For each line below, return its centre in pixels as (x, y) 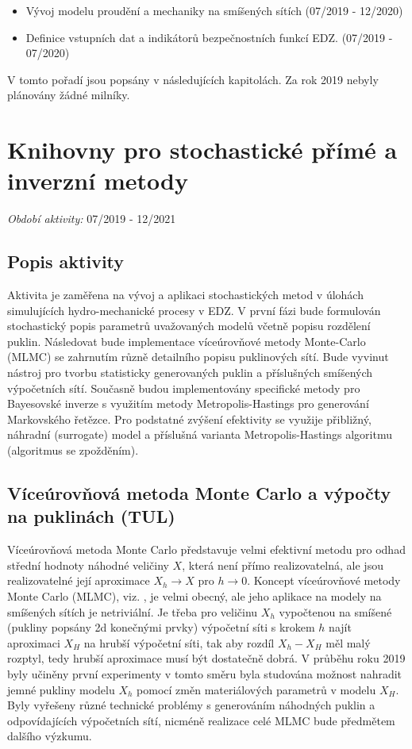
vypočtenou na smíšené (335, 611)
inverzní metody (98, 181)
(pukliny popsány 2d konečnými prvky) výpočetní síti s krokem (161, 627)
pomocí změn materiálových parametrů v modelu (256, 689)
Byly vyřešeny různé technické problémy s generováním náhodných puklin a (191, 705)
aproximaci (34, 642)
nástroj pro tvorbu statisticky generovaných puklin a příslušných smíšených (190, 373)
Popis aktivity (66, 261)
